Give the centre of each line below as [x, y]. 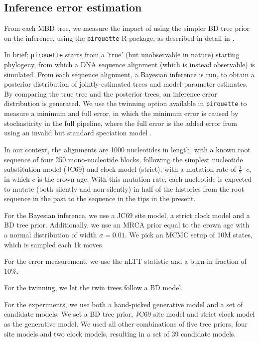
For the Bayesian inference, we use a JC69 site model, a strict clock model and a [127, 215]
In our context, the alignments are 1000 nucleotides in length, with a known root [127, 149]
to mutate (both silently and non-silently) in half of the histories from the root [124, 188]
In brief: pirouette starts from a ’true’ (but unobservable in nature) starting [122, 55]
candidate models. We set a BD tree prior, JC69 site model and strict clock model [129, 314]
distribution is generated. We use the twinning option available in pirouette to [126, 103]
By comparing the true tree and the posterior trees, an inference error [111, 93]
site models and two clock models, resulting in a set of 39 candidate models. [120, 333]
